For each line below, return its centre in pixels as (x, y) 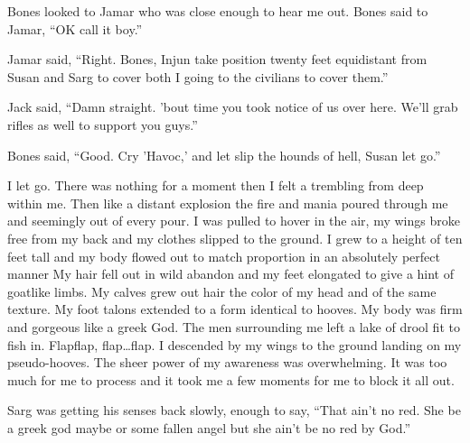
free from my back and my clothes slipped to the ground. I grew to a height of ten (235, 238)
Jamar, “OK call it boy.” (75, 28)
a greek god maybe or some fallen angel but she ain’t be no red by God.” (209, 427)
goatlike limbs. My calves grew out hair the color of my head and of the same (222, 291)
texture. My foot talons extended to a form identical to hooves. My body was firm (235, 309)
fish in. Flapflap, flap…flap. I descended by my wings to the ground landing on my (235, 344)
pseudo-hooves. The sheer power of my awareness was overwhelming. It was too (227, 362)
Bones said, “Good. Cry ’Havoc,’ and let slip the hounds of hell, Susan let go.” (224, 155)
